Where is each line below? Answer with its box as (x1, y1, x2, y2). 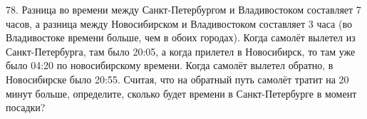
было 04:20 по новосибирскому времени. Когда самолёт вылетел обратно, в (6, 58, 334, 73)
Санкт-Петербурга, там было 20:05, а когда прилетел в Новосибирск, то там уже (6, 43, 356, 58)
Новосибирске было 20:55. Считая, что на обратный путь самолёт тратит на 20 (6, 71, 349, 86)
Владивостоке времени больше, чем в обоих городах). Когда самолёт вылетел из (6, 30, 356, 45)
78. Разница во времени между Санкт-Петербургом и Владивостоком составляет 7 (6, 2, 361, 16)
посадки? (6, 100, 46, 115)
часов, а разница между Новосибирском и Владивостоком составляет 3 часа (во (6, 16, 352, 31)
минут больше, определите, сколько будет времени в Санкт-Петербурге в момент (6, 86, 357, 100)
